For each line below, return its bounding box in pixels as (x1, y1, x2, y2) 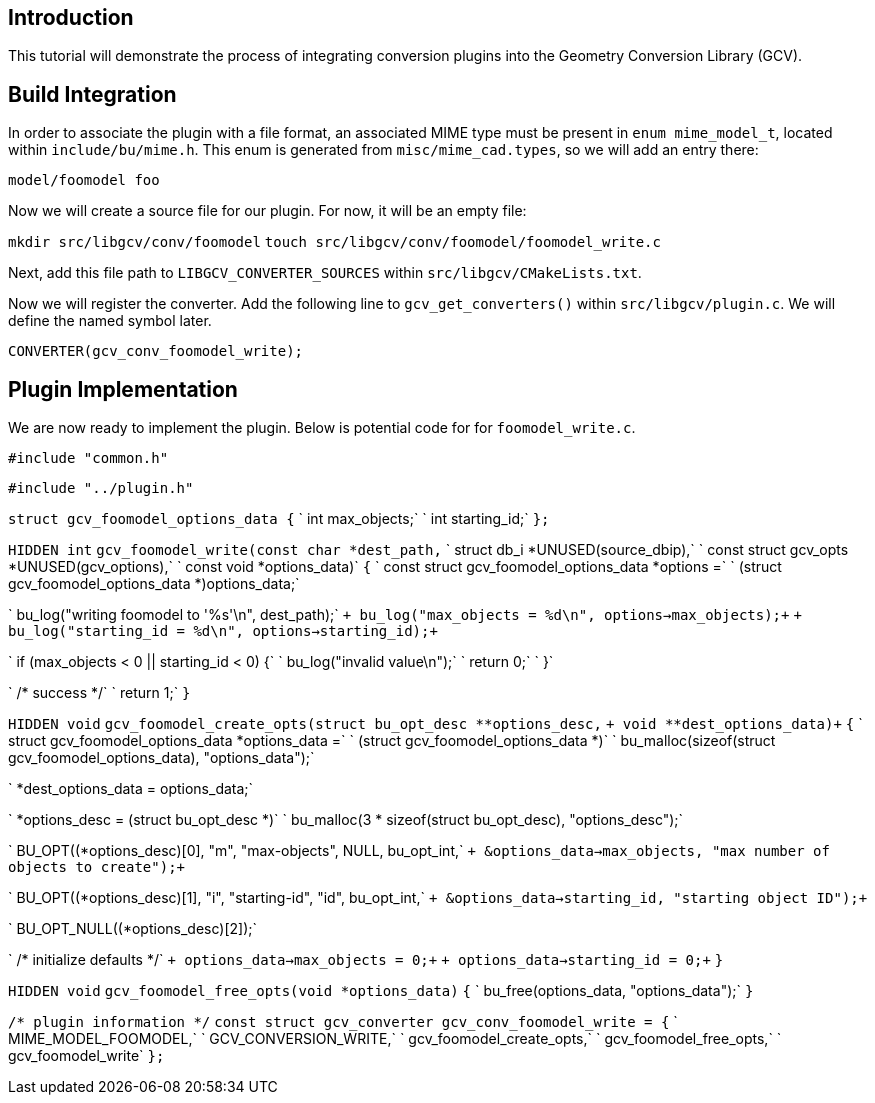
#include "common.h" (8, 450, 169, 467)
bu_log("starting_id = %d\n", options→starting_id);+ (8, 623, 438, 640)
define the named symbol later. (8, 312, 212, 330)
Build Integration (8, 81, 177, 107)
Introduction (8, 5, 134, 30)
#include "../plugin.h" (8, 480, 194, 497)
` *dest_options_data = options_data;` (8, 780, 254, 798)
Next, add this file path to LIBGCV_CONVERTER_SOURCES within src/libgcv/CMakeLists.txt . (8, 264, 642, 282)
